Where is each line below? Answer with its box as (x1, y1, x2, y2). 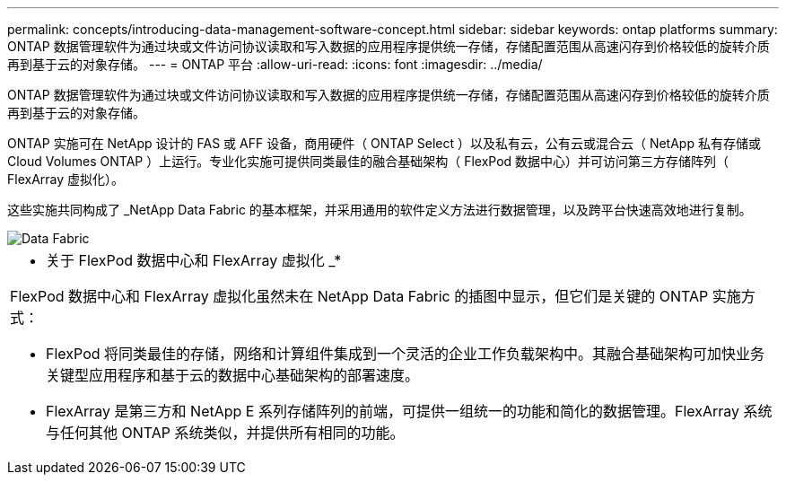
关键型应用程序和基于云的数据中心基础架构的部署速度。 (46, 366, 420, 384)
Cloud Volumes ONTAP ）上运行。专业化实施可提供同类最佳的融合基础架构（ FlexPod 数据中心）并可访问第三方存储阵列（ (7, 153, 729, 169)
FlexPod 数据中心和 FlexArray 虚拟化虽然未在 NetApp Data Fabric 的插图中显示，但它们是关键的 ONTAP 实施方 (10, 287, 755, 305)
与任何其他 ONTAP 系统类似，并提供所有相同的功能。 (46, 424, 405, 442)
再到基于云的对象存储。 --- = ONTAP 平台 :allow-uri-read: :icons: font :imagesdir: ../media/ (7, 57, 543, 72)
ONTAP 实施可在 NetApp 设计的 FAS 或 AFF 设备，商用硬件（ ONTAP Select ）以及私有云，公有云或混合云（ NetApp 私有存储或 (7, 136, 761, 151)
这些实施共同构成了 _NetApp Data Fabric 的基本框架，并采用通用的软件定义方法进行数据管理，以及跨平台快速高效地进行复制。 (7, 202, 752, 217)
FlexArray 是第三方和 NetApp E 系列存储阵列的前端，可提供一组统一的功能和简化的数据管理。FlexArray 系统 (46, 402, 773, 420)
